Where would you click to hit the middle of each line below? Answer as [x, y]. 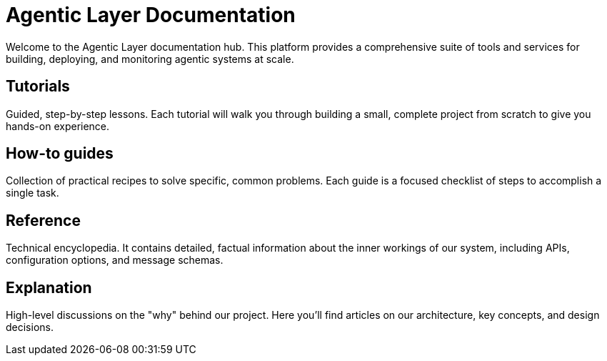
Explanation [49, 287]
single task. [32, 193]
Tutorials [38, 86]
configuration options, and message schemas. [115, 260]
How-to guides [60, 154]
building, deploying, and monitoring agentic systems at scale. [150, 59]
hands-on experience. [58, 126]
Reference [43, 220]
